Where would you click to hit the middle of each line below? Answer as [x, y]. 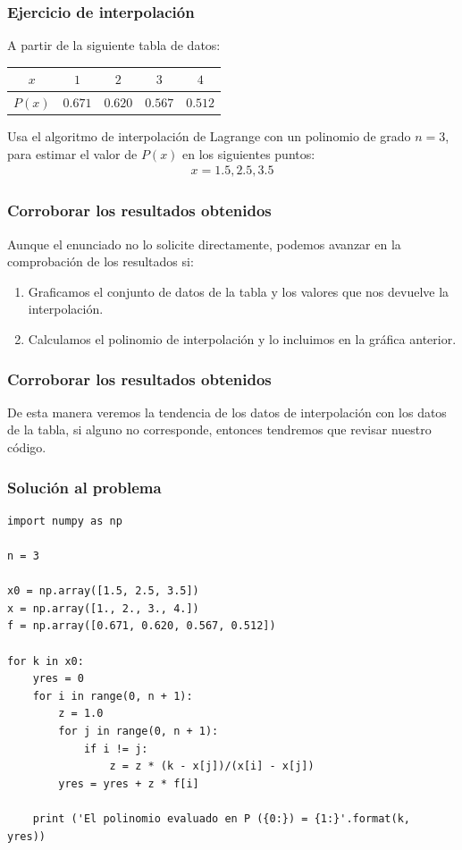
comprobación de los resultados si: [101, 261]
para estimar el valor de [72, 153]
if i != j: [116, 749]
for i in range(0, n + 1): [113, 696]
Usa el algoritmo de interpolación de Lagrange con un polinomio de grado [209, 136]
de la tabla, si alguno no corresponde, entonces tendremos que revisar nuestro [219, 429]
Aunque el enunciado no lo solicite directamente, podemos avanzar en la [204, 244]
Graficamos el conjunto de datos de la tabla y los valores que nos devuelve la [239, 291]
